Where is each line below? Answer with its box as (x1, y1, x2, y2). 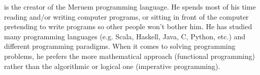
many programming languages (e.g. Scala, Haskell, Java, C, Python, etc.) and (4, 31, 246, 41)
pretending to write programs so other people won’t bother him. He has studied (4, 21, 252, 32)
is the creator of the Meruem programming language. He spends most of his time (4, 2, 256, 12)
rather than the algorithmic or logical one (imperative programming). (4, 60, 220, 71)
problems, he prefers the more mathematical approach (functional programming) (4, 50, 255, 61)
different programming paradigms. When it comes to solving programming (4, 41, 236, 51)
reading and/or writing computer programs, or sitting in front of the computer (4, 11, 249, 22)
